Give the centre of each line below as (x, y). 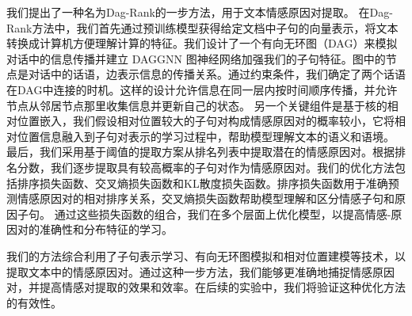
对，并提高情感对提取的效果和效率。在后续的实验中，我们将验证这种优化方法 (206, 287)
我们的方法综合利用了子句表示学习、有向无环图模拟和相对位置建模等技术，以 (206, 255)
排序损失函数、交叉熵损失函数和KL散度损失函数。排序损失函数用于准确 (202, 183)
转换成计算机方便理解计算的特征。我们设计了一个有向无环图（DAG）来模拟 (202, 43)
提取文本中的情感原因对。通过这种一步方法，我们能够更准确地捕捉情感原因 (200, 271)
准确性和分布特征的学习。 (106, 229)
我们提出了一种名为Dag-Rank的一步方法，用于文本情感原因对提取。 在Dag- (200, 12)
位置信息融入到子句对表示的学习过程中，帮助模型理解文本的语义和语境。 (206, 136)
